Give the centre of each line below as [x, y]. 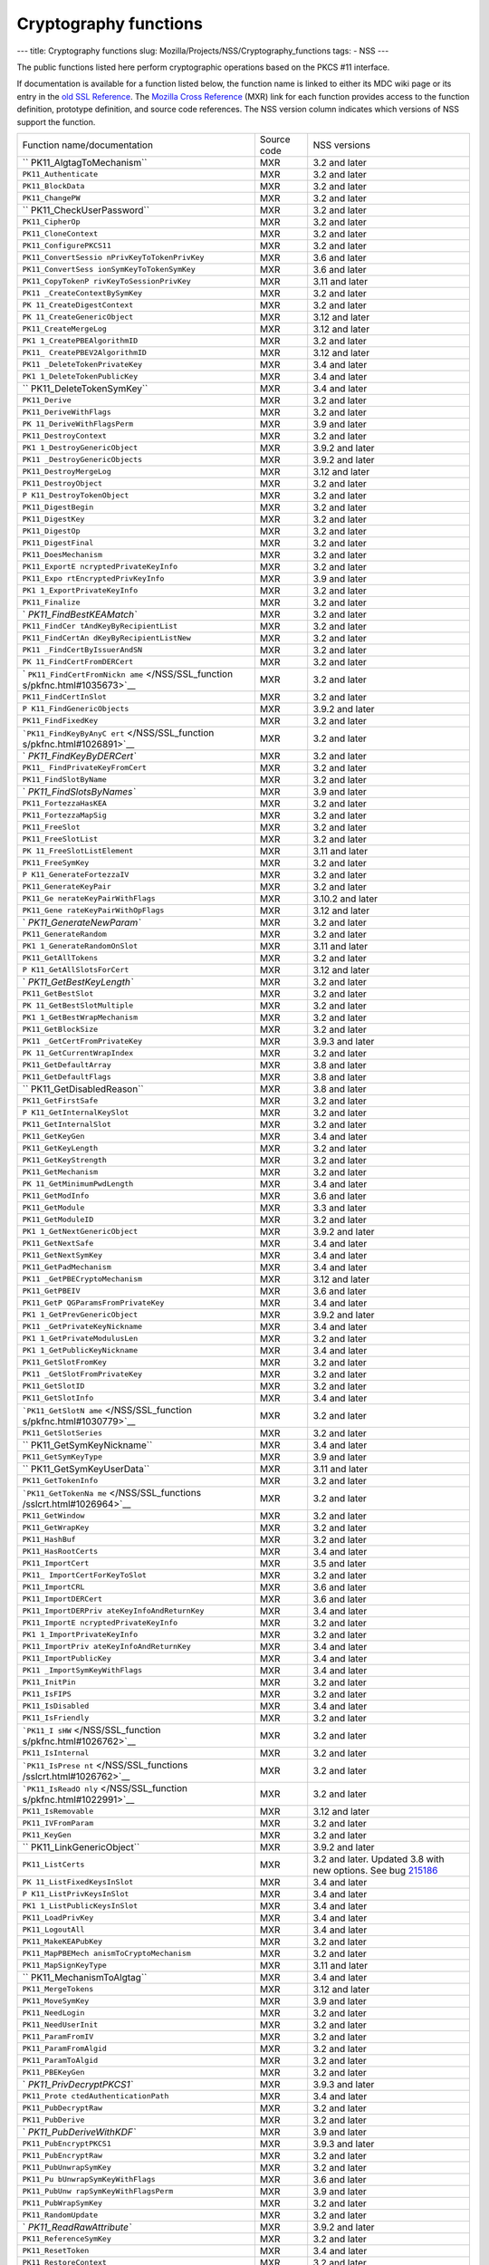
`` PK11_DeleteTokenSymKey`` [85, 388]
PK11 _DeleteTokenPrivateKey [82, 365]
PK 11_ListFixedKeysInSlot [78, 1882]
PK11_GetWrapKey [56, 1528]
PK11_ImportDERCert [62, 1599]
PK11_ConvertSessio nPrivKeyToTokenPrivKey [113, 258]
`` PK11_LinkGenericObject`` [81, 1846]
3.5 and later [340, 1563]
